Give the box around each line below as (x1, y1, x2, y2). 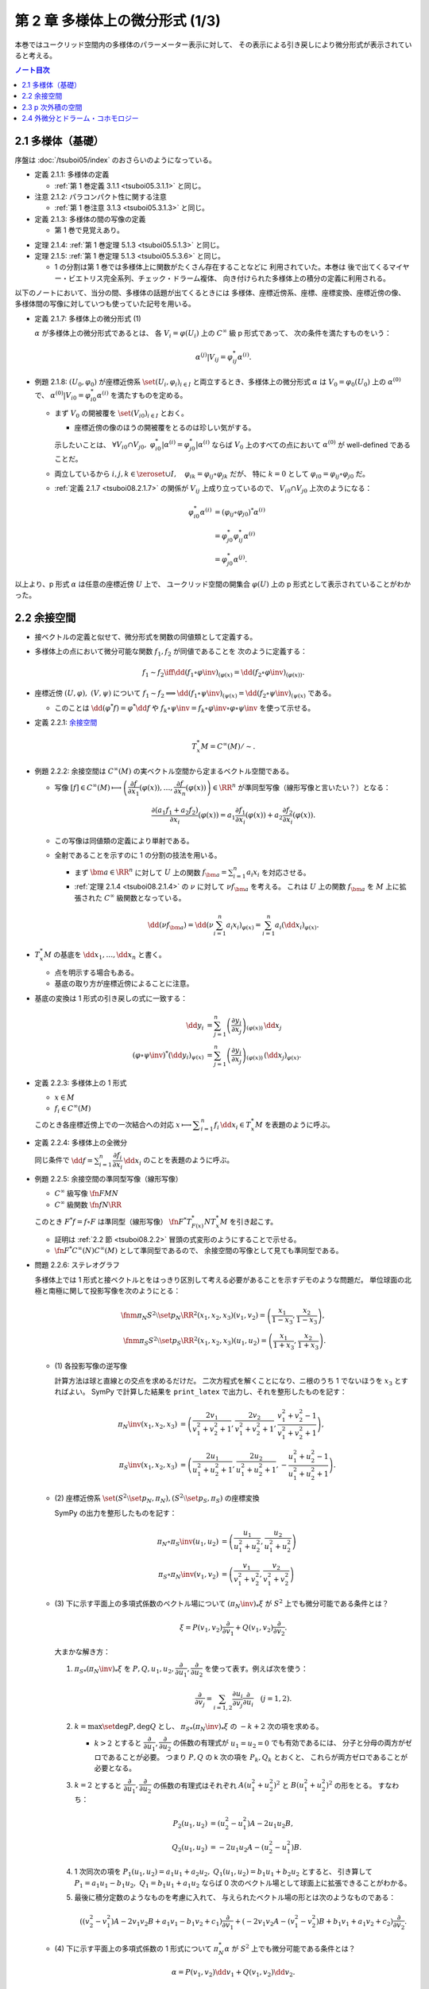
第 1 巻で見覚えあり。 (54, 225, 125, 235)
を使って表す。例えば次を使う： (204, 1664, 309, 1673)
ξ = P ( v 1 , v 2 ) (179, 1623, 222, 1634)
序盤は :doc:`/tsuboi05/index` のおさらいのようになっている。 (14, 155, 216, 165)
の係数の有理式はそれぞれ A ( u (153, 1781, 252, 1790)
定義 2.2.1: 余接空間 (34, 717, 98, 727)
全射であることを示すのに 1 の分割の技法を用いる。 (54, 850, 222, 860)
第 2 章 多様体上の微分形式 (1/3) (14, 12, 222, 29)
